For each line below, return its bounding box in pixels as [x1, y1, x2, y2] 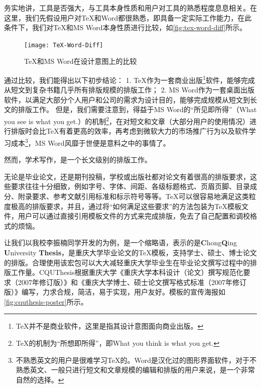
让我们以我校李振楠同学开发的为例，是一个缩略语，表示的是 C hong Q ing [4, 237, 237, 248]
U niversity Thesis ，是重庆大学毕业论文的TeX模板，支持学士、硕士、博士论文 [4, 247, 257, 257]
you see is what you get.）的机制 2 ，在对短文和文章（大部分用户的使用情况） [4, 115, 249, 126]
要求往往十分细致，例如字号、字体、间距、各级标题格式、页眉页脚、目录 [11, 181, 250, 191]
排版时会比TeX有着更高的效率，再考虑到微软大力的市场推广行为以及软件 [11, 126, 249, 136]
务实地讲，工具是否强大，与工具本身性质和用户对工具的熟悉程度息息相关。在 [4, 3, 257, 13]
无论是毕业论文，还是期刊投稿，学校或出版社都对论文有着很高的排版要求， [4, 171, 250, 181]
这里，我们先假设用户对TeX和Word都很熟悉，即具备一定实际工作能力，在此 [4, 12, 252, 23]
